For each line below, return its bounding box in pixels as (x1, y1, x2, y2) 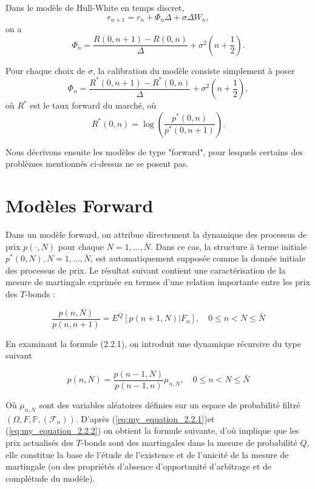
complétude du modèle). (5, 471, 95, 484)
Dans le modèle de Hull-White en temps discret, (5, 1, 185, 13)
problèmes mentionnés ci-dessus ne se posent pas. (5, 157, 189, 170)
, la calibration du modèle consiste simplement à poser (92, 64, 295, 76)
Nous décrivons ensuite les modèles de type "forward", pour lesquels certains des (5, 145, 303, 158)
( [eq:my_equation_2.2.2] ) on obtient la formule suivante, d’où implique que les (5, 424, 299, 437)
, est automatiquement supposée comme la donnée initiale (90, 252, 305, 265)
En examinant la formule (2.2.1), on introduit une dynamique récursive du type (5, 337, 301, 349)
